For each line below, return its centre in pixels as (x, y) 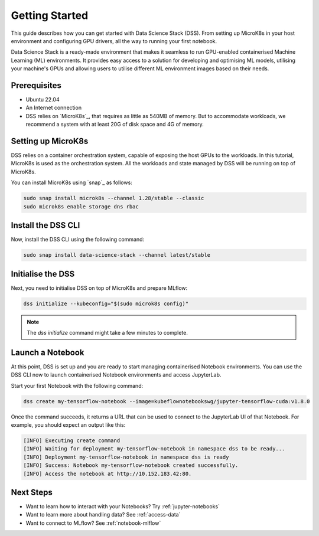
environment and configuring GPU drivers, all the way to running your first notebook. (114, 41)
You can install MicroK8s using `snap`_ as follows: (71, 182)
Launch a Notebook (48, 352)
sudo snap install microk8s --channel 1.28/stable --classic (114, 198)
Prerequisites (36, 85)
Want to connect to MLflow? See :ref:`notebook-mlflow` (93, 523)
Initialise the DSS (43, 274)
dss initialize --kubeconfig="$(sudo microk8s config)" (106, 303)
